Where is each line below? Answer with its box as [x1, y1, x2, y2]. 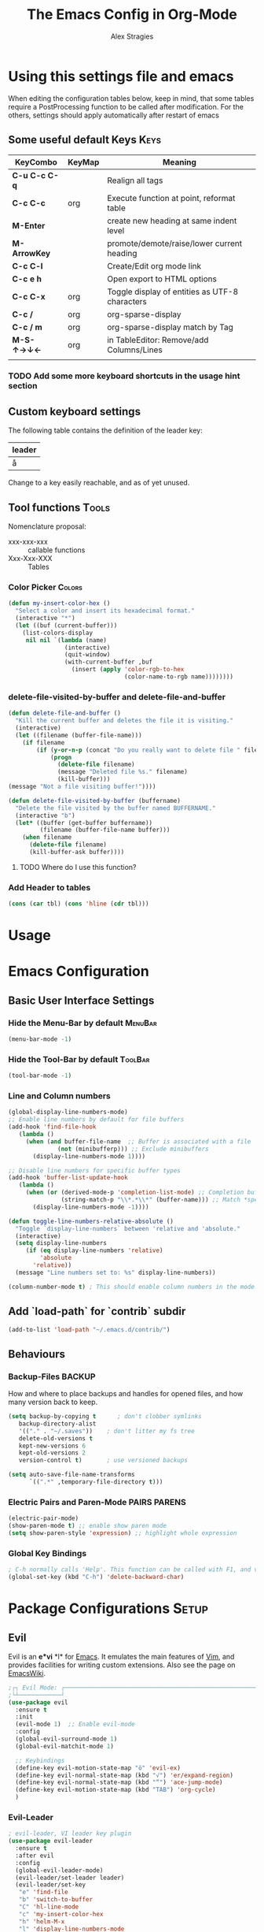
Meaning [162, 156, 196, 167]
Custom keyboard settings [8, 404, 141, 418]
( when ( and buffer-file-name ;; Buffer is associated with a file [25, 1137, 251, 1146]
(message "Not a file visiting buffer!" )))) [8, 782, 156, 791]
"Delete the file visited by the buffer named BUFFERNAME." [15, 804, 216, 812]
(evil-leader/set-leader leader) [15, 1874, 125, 1882]
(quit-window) [64, 651, 111, 659]
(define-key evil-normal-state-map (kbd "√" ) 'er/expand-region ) [15, 1771, 234, 1779]
